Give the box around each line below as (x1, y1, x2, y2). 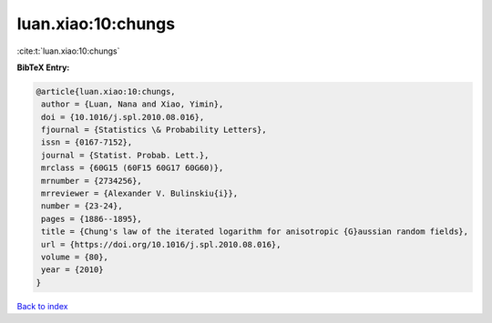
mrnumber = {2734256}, (41, 176, 143, 186)
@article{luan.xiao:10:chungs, (36, 86, 177, 96)
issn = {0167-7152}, (41, 137, 133, 147)
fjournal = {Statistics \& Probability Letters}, (41, 125, 268, 136)
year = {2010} (41, 265, 104, 275)
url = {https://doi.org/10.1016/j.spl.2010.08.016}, (41, 239, 282, 249)
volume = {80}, (41, 252, 109, 262)
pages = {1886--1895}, (41, 214, 143, 224)
